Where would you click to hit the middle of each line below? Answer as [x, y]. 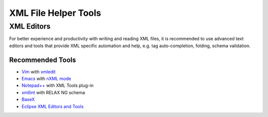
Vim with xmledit [38, 71]
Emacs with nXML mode [46, 79]
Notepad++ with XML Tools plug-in [58, 86]
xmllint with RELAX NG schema [53, 92]
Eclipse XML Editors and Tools [53, 106]
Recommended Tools [43, 60]
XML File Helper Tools [55, 13]
